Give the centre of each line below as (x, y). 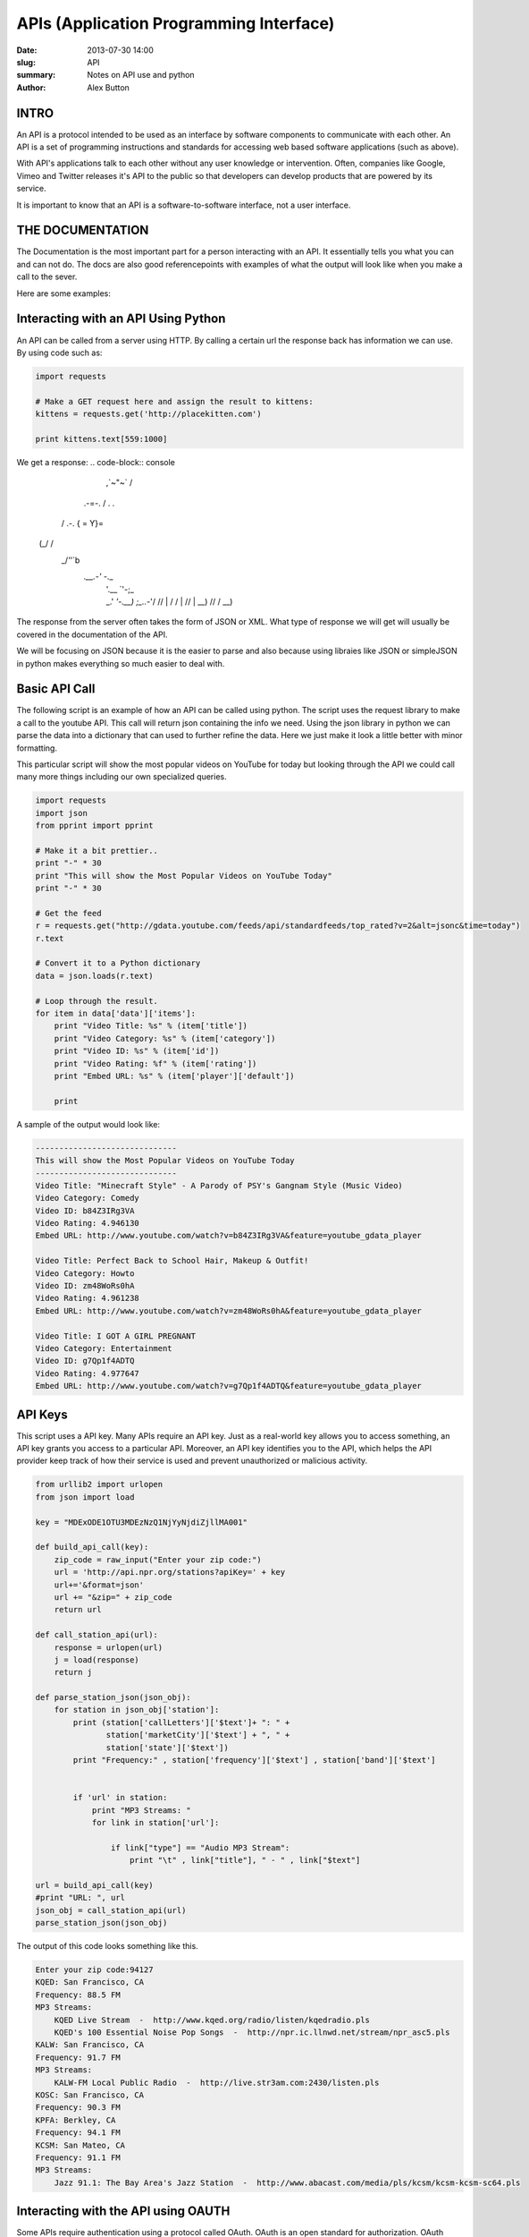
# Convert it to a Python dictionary (118, 963)
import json (62, 813)
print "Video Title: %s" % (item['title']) (151, 1026)
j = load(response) (97, 1659)
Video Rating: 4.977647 (88, 1373)
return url (78, 1610)
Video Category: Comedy (88, 1198)
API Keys (42, 1414)
